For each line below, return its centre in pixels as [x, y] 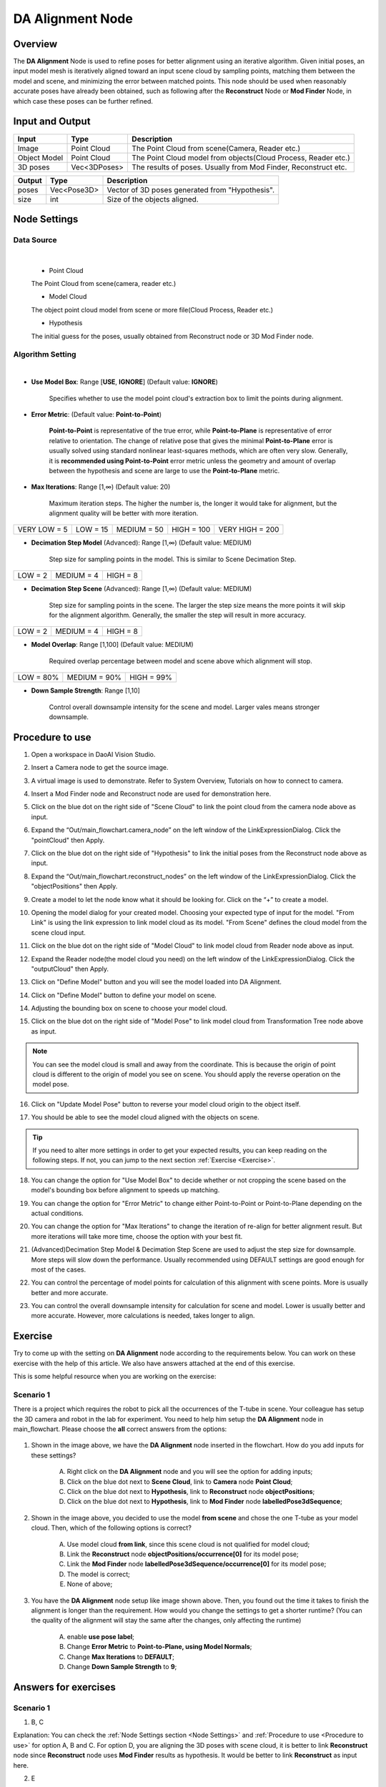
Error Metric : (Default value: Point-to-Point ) [96, 414]
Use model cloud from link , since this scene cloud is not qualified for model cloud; [188, 1544]
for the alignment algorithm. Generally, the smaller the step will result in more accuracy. [178, 615]
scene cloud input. [58, 932]
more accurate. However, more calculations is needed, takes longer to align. [143, 1316]
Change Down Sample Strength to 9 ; [122, 1666]
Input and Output [52, 122]
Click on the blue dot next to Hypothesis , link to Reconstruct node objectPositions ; [191, 1492]
